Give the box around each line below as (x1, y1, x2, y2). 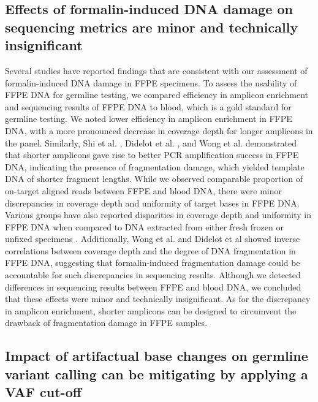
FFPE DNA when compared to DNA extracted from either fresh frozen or (5, 220, 284, 233)
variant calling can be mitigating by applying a (5, 364, 308, 383)
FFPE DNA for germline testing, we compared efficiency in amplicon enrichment (5, 88, 309, 101)
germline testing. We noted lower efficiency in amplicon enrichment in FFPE (5, 112, 292, 125)
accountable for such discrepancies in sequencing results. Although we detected (5, 268, 301, 281)
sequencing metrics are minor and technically (5, 17, 298, 36)
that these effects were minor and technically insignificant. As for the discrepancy (5, 292, 311, 305)
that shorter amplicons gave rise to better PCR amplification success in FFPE (5, 148, 299, 161)
